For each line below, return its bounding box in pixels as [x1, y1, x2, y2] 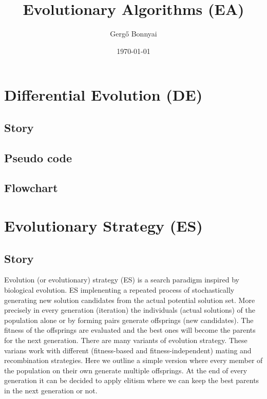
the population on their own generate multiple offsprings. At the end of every [4, 365, 247, 375]
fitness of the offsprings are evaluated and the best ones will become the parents [4, 325, 256, 335]
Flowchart [4, 180, 58, 196]
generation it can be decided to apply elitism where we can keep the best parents [4, 375, 259, 386]
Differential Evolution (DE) [4, 84, 203, 105]
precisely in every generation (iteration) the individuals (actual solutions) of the [4, 305, 255, 315]
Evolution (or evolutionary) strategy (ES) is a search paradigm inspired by [4, 274, 239, 285]
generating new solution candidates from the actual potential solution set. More [4, 294, 255, 305]
